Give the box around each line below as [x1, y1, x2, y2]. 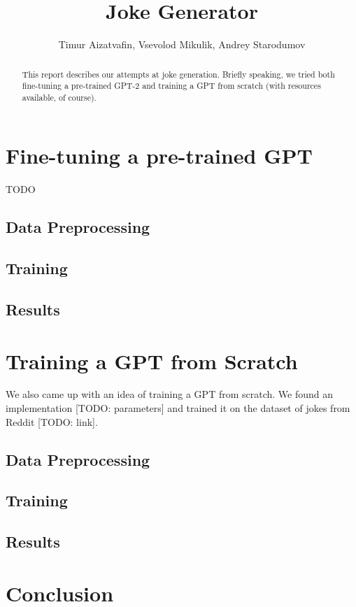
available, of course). [22, 91, 97, 103]
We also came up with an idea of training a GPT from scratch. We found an [6, 387, 334, 401]
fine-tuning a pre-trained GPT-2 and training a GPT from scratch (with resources [22, 80, 321, 92]
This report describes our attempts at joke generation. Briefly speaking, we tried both [22, 68, 335, 80]
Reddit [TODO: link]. [6, 414, 98, 429]
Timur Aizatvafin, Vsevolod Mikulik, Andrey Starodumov [58, 37, 306, 52]
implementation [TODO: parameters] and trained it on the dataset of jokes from [6, 401, 350, 415]
